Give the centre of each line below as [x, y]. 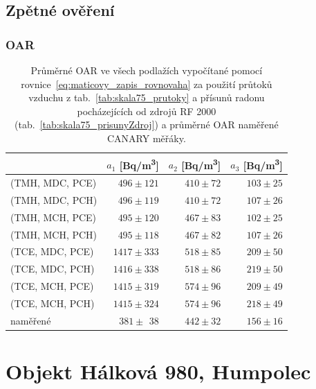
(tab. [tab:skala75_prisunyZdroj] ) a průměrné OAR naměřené [147, 124]
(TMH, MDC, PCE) [54, 183]
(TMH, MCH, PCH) [54, 234]
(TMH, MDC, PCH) [54, 199]
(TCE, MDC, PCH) [53, 269]
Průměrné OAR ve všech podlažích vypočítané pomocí [147, 70]
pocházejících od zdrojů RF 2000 [147, 111]
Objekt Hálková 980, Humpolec [158, 371]
